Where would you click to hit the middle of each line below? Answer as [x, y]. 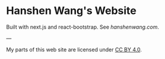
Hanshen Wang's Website [71, 11]
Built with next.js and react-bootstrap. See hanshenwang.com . [82, 27]
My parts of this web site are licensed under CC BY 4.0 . [74, 49]
